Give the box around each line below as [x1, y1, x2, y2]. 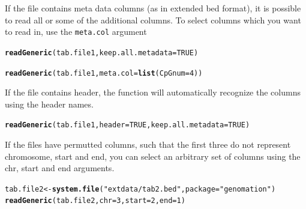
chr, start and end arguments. [5, 162, 115, 174]
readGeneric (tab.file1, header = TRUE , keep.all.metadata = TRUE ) [5, 121, 250, 130]
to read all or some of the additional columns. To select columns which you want [5, 13, 301, 26]
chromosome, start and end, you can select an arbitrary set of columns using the [5, 150, 301, 162]
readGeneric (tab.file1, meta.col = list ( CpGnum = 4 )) [5, 68, 203, 77]
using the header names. [5, 97, 94, 110]
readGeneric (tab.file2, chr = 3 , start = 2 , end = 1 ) [5, 196, 185, 205]
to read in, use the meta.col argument [5, 25, 147, 38]
